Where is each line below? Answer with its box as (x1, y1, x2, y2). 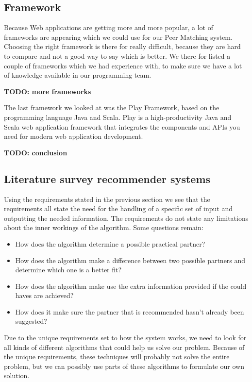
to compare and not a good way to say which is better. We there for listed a (4, 50, 231, 61)
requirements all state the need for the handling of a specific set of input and (4, 203, 233, 214)
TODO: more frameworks (4, 86, 91, 96)
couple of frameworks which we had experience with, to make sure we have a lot (4, 60, 242, 70)
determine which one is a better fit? (15, 265, 122, 275)
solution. (4, 370, 30, 381)
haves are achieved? (15, 290, 74, 300)
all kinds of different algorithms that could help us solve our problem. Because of (4, 342, 245, 352)
